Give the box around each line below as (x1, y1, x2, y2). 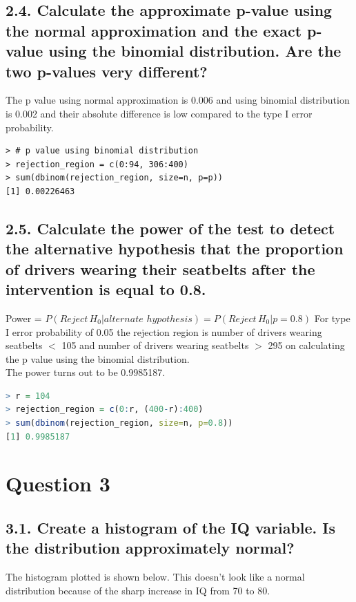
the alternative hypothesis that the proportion (6, 238, 344, 259)
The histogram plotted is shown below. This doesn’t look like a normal (6, 570, 305, 584)
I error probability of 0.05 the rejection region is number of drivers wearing (6, 324, 322, 339)
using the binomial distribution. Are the (48, 40, 342, 62)
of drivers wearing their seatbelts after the (6, 258, 315, 279)
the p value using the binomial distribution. (6, 351, 190, 366)
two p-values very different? (6, 60, 208, 82)
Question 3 (6, 469, 110, 498)
